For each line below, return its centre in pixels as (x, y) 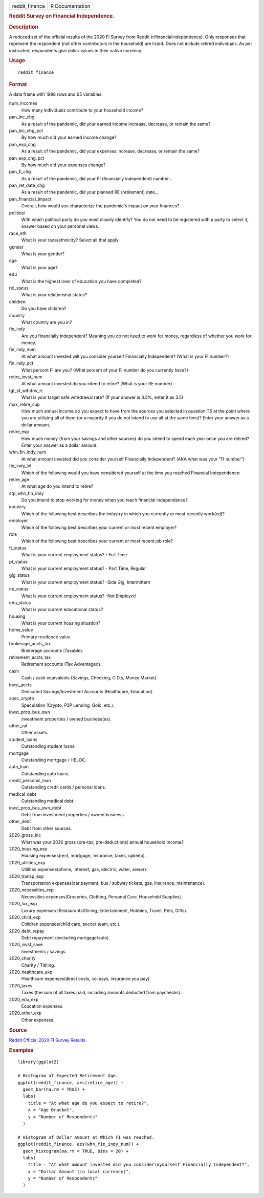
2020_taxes (21, 985)
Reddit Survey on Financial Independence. (62, 16)
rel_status (19, 288)
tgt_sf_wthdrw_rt (26, 391)
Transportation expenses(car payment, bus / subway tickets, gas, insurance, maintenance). (113, 883)
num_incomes (23, 103)
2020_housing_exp (28, 849)
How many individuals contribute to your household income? (82, 110)
